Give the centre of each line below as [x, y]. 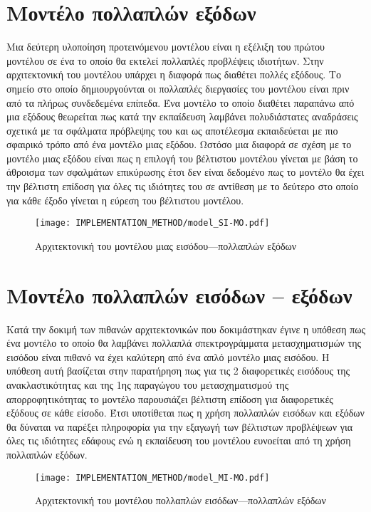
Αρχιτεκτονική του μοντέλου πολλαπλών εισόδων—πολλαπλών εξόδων [181, 500]
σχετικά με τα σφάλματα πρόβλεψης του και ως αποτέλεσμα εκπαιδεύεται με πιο [172, 130]
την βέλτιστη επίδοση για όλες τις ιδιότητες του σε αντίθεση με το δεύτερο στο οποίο [183, 186]
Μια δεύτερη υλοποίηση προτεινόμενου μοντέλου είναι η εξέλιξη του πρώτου [166, 47]
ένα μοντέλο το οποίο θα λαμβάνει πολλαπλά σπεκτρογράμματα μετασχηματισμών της [184, 343]
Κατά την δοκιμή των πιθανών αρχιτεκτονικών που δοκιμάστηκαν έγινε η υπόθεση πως [186, 329]
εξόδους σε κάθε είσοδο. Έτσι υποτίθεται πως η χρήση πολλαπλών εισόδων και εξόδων [185, 413]
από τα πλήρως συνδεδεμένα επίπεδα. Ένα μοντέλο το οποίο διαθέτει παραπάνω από [181, 102]
